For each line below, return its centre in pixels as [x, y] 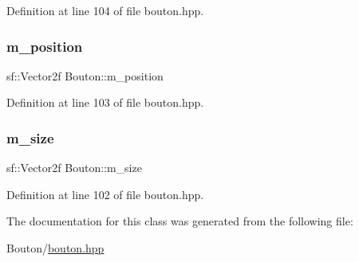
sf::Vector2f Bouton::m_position [85, 75]
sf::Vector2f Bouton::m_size [74, 168]
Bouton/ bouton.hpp [55, 248]
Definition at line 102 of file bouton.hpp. [105, 194]
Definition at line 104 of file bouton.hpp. [105, 10]
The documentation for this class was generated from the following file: [180, 221]
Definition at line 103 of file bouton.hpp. [105, 102]
